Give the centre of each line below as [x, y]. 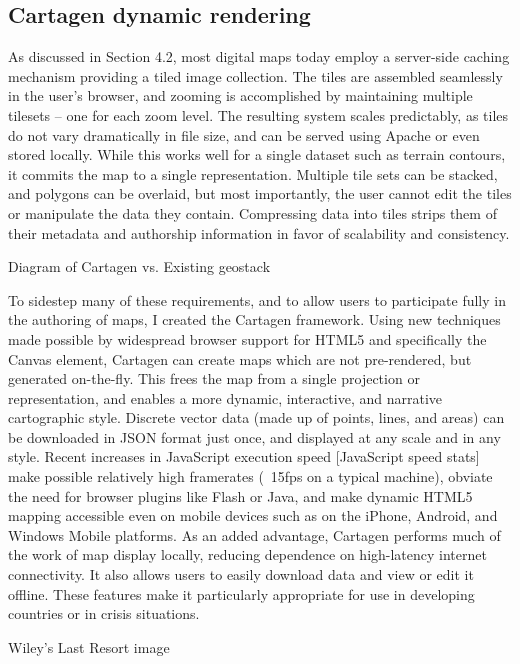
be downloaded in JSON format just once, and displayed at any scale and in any [254, 436]
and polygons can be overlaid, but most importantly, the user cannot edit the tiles [260, 193]
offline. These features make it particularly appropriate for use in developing [241, 593]
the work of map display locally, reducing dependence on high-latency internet [247, 554]
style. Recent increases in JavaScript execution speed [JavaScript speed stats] [244, 456]
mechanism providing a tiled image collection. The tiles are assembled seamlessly [255, 75]
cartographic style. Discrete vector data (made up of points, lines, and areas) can [256, 417]
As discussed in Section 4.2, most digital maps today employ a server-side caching [259, 56]
